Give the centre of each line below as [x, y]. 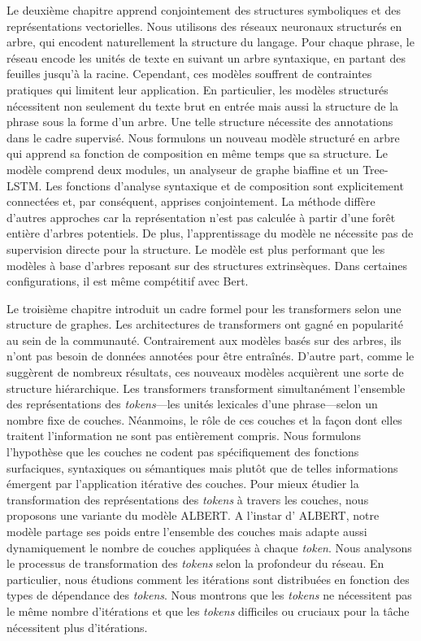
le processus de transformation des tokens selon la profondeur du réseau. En [195, 563]
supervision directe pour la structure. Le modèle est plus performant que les [196, 249]
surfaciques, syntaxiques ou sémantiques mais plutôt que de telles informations [202, 467]
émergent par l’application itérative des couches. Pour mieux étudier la [183, 484]
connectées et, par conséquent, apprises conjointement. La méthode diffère [191, 201]
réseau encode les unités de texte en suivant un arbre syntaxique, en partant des [206, 57]
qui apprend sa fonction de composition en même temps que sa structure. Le [197, 153]
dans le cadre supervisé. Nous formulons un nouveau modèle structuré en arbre [203, 137]
